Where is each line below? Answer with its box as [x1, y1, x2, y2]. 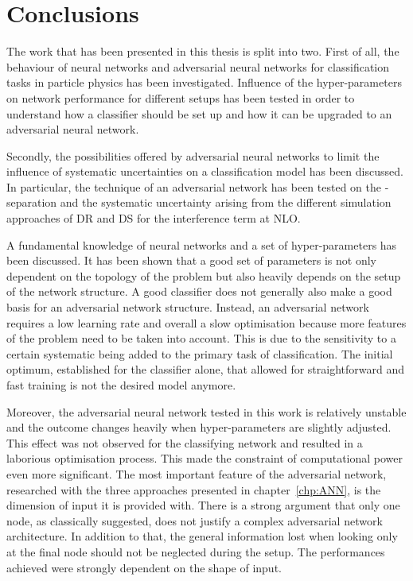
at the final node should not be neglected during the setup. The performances [6, 543, 385, 560]
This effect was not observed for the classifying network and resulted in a [6, 434, 363, 451]
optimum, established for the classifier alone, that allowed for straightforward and [6, 361, 404, 378]
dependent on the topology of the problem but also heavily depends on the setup [6, 267, 401, 284]
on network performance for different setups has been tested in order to [6, 89, 355, 106]
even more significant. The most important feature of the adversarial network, [6, 465, 387, 482]
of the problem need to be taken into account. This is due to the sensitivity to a [6, 330, 396, 347]
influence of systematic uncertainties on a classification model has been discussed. [6, 163, 403, 180]
